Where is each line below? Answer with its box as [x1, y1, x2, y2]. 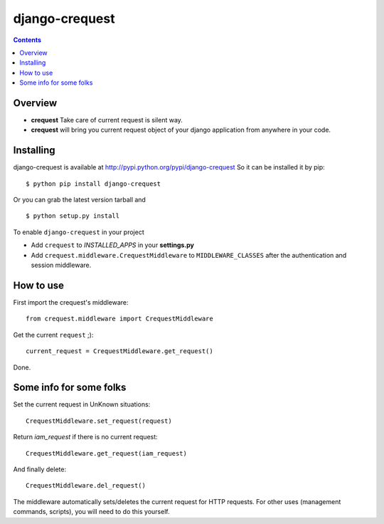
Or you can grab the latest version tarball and [13, 196, 146, 204]
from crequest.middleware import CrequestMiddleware [26, 315, 213, 323]
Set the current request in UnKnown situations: [13, 400, 151, 409]
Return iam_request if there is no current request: [13, 433, 158, 441]
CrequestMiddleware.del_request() [26, 481, 146, 490]
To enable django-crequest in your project [13, 228, 145, 236]
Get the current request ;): [13, 330, 94, 339]
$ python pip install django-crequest [26, 179, 161, 188]
